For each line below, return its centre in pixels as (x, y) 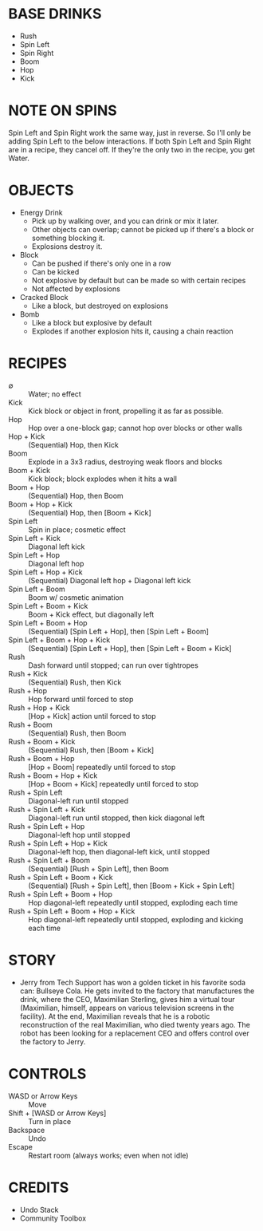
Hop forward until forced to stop (81, 699)
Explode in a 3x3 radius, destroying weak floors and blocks (126, 462)
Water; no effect (55, 394)
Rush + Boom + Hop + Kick (53, 775)
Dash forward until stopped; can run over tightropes (114, 665)
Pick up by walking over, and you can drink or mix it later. (125, 221)
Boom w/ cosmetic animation (76, 597)
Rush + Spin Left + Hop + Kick (58, 843)
